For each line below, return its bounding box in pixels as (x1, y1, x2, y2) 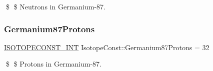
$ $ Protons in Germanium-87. (5, 59, 101, 69)
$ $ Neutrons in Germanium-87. (5, 1, 105, 11)
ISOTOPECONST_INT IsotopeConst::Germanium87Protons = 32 (4, 42, 209, 52)
